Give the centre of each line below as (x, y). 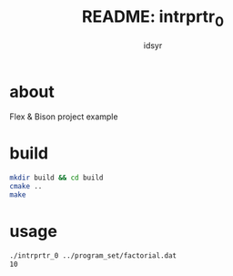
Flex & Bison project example (64, 117)
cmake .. (26, 187)
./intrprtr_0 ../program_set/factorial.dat (93, 256)
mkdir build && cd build (56, 178)
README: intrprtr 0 (153, 18)
